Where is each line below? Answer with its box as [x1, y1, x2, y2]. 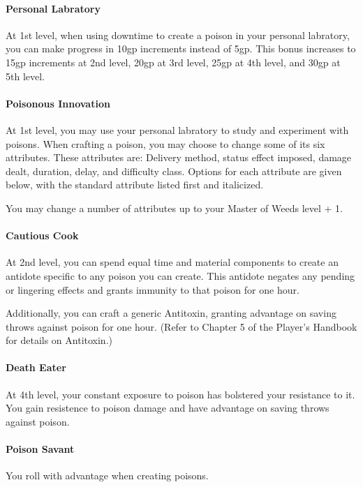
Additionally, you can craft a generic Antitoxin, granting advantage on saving [6, 306, 336, 320]
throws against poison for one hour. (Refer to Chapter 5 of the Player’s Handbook [6, 319, 357, 334]
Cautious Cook [6, 228, 79, 243]
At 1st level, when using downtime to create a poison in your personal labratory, [6, 27, 350, 42]
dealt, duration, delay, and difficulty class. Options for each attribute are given [6, 163, 342, 178]
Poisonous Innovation [6, 96, 110, 110]
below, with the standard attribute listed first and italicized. [6, 177, 264, 192]
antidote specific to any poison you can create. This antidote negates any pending [6, 268, 355, 283]
